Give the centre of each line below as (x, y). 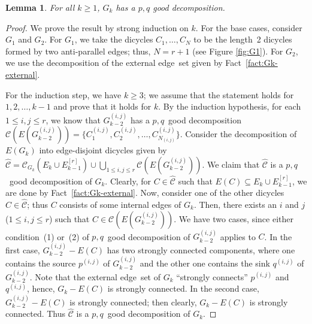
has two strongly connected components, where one (201, 249)
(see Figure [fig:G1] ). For (238, 51)
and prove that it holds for (102, 106)
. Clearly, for (128, 181)
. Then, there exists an (235, 204)
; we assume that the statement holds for (219, 94)
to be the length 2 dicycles (243, 39)
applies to (238, 236)
